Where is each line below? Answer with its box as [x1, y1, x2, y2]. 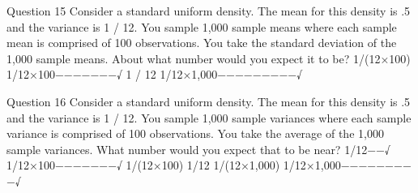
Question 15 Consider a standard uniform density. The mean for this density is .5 [6, 2, 411, 19]
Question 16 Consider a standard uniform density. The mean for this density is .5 [6, 92, 411, 109]
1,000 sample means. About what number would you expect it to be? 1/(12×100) [6, 49, 411, 66]
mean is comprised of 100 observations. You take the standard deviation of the [6, 34, 397, 51]
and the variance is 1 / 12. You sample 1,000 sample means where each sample [6, 18, 397, 35]
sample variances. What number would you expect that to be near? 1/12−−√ [6, 140, 390, 157]
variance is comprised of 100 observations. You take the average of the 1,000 [6, 125, 384, 142]
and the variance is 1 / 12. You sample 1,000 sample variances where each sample [6, 109, 412, 126]
